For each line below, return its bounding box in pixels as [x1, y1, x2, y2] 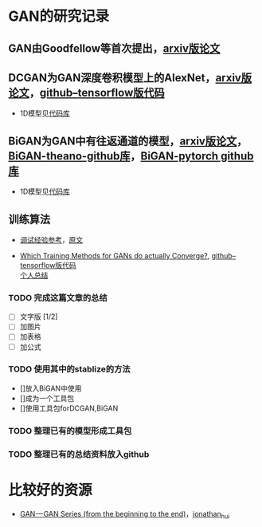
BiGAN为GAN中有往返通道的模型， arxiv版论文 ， [8, 134, 248, 147]
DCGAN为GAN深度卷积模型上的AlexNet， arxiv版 [8, 71, 252, 85]
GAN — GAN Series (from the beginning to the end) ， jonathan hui [19, 509, 230, 521]
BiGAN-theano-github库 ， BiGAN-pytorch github [8, 149, 254, 163]
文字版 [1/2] [19, 312, 58, 321]
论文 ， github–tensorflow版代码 [8, 85, 165, 100]
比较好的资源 [8, 481, 93, 499]
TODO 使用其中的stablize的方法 [8, 364, 131, 375]
